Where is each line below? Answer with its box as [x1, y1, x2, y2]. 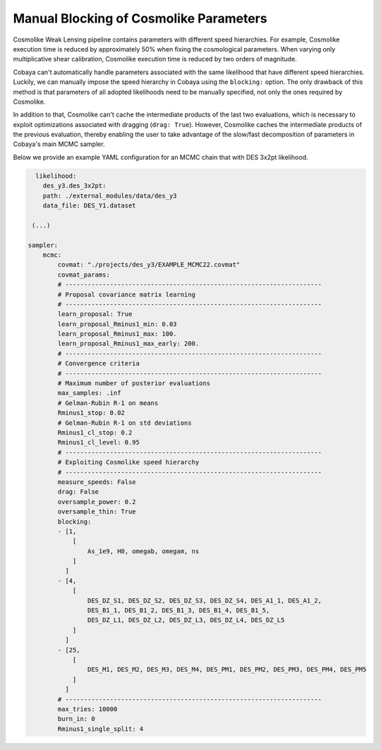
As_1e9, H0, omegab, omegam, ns [87, 547, 200, 555]
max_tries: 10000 [57, 705, 118, 713]
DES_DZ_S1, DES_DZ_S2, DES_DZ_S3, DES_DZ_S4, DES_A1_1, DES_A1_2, [87, 596, 322, 605]
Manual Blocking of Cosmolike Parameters [13, 11, 267, 26]
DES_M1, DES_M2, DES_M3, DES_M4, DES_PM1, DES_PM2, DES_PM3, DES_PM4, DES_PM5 [87, 665, 367, 674]
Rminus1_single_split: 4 [57, 725, 144, 733]
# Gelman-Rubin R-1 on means [57, 399, 159, 407]
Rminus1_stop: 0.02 [57, 409, 125, 417]
